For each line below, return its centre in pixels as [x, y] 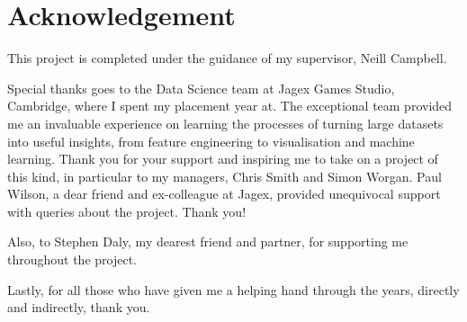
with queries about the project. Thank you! [127, 211]
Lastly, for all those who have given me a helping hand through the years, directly [233, 289]
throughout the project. [72, 259]
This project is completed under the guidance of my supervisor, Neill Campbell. [227, 58]
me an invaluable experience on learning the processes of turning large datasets [225, 123]
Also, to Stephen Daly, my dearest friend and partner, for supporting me [208, 241]
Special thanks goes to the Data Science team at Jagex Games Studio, [201, 88]
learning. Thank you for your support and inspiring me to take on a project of [223, 159]
